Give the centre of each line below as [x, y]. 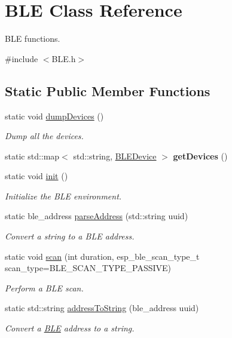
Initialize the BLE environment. [63, 196]
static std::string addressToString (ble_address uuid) [102, 308]
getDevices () [200, 156]
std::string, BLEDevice [115, 156]
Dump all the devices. [44, 136]
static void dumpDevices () [54, 116]
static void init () [36, 176]
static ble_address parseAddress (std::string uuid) [97, 216]
